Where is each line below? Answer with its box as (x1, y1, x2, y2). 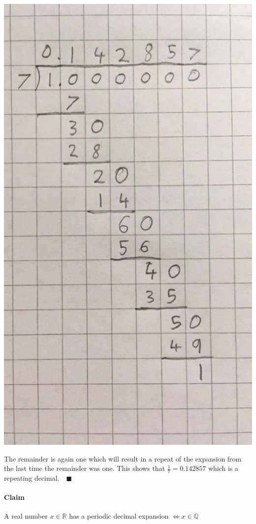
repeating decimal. (4, 473, 60, 483)
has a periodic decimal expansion (69, 511, 169, 521)
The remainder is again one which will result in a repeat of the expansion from (4, 453, 242, 463)
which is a (208, 463, 239, 473)
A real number (4, 511, 48, 521)
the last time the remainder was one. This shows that (4, 463, 165, 473)
